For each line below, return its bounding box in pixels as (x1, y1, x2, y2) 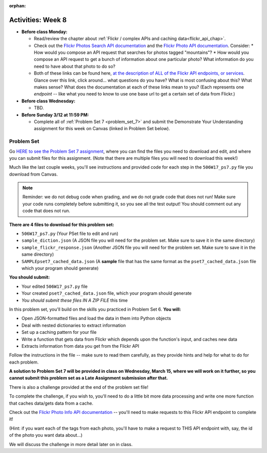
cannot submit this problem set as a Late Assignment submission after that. (9, 375, 168, 381)
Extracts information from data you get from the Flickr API (21, 343, 139, 349)
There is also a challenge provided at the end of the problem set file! (9, 384, 148, 390)
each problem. (9, 359, 39, 365)
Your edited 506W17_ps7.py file (21, 283, 88, 289)
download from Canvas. (9, 171, 58, 177)
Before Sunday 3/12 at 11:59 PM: (21, 112, 89, 118)
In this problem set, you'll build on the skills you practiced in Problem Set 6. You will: (9, 306, 181, 312)
